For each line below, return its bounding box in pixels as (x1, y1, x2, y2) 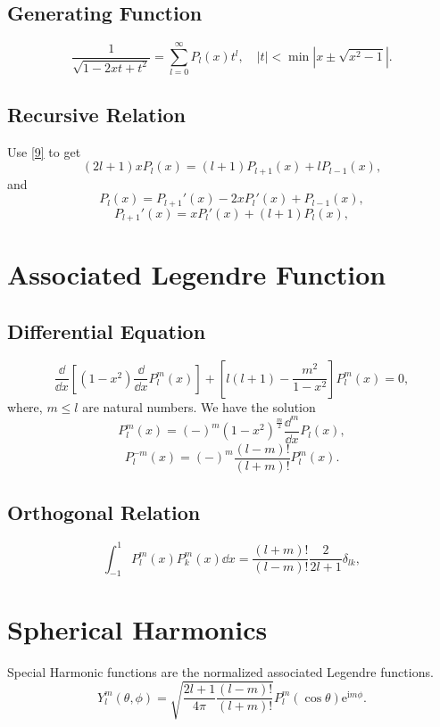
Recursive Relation (7, 100, 186, 128)
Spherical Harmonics (7, 610, 268, 647)
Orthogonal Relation (7, 499, 201, 526)
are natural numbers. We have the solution (82, 397, 316, 416)
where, (7, 397, 43, 416)
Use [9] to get (7, 142, 81, 161)
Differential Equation (7, 317, 206, 344)
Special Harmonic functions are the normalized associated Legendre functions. (7, 662, 434, 681)
